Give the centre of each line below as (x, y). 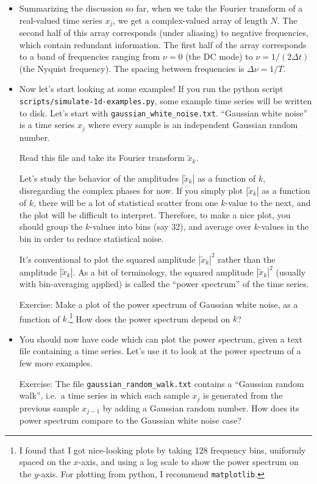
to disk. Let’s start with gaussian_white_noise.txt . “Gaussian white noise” (163, 112)
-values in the (284, 226)
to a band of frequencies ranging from (90, 56)
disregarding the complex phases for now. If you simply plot (131, 190)
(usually (291, 272)
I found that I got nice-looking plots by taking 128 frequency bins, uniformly (162, 450)
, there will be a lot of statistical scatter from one (126, 202)
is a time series (47, 125)
